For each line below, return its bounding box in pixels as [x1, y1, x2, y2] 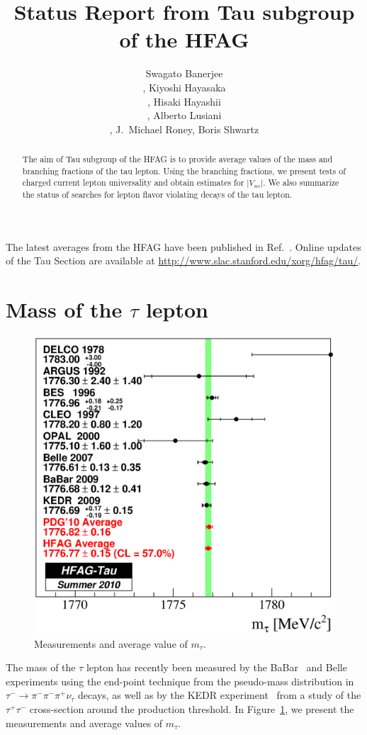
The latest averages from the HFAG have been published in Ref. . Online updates [6, 239, 361, 254]
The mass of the [6, 660, 76, 675]
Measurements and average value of [34, 636, 188, 651]
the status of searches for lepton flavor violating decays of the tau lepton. [22, 189, 293, 201]
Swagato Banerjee [145, 66, 223, 81]
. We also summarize [263, 176, 339, 189]
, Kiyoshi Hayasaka [142, 79, 226, 94]
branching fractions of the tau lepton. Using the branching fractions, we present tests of [22, 164, 346, 176]
